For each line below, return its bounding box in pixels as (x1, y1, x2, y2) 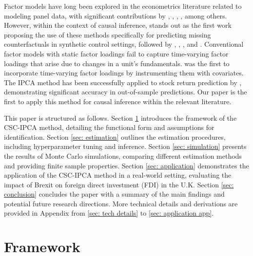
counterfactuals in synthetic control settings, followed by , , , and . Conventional (4, 39, 244, 49)
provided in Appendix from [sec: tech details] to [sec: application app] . (4, 208, 214, 218)
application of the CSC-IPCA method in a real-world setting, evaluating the (4, 170, 232, 180)
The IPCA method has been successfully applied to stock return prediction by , (4, 77, 242, 87)
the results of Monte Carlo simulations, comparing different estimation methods (4, 150, 242, 161)
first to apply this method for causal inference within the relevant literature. (4, 96, 232, 106)
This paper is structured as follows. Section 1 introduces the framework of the (4, 112, 237, 123)
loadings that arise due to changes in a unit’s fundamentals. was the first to (4, 58, 230, 68)
